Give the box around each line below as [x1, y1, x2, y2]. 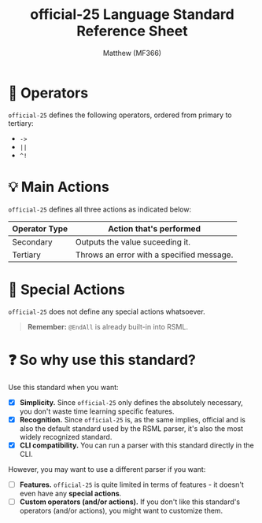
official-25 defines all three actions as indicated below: [8, 204, 191, 214]
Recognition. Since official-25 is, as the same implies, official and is [19, 414, 246, 424]
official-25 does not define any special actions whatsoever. [8, 307, 206, 316]
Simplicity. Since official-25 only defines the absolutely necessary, [19, 397, 244, 407]
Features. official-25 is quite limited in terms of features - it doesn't [19, 480, 244, 489]
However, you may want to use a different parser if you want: [8, 464, 206, 473]
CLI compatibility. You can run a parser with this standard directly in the [19, 440, 254, 450]
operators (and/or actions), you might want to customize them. [19, 506, 223, 515]
